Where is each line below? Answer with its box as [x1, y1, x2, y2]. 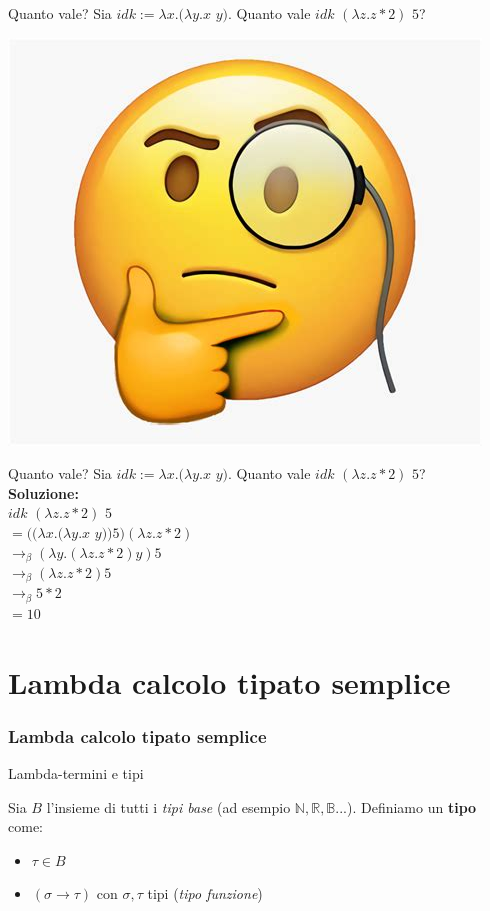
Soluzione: [8, 482, 79, 503]
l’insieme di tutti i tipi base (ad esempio [46, 796, 291, 817]
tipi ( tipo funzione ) [147, 883, 263, 904]
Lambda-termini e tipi [8, 763, 144, 784]
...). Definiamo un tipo [335, 796, 477, 817]
